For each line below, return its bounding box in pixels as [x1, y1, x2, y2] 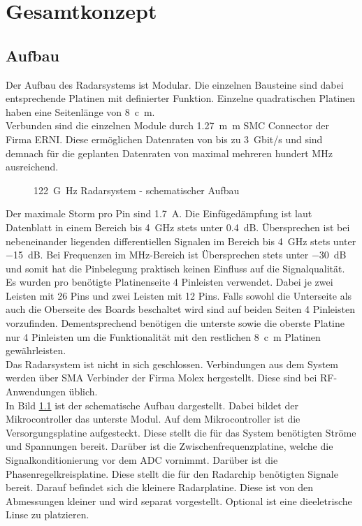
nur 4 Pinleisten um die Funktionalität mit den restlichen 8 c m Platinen [6, 329, 321, 344]
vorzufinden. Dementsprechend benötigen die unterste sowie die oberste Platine [6, 316, 345, 330]
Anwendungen [6, 384, 66, 399]
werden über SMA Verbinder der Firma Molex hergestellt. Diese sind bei [6, 370, 317, 385]
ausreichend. [6, 159, 59, 174]
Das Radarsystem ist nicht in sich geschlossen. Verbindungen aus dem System [6, 356, 339, 371]
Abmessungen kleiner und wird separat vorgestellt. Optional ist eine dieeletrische [6, 493, 352, 508]
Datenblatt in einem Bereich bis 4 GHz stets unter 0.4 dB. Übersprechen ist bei [6, 219, 350, 234]
